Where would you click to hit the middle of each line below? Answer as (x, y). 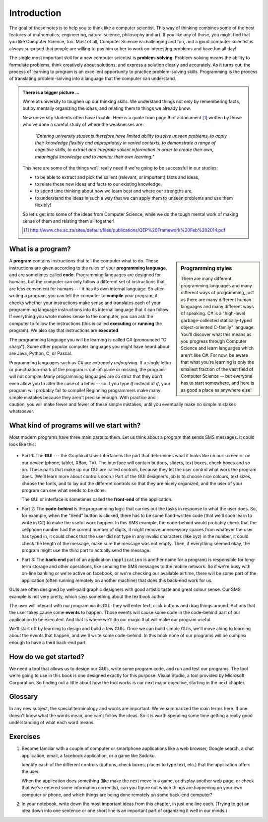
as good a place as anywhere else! (216, 390)
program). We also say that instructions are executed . (64, 330)
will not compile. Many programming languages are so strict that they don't (86, 376)
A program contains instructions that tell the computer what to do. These (84, 261)
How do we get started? (47, 657)
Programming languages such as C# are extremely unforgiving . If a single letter (90, 362)
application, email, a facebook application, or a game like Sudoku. (89, 755)
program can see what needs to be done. (64, 491)
